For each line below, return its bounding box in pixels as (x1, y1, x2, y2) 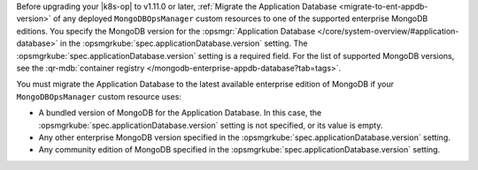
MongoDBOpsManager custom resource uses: (16, 91, 181, 101)
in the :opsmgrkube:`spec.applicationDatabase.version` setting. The (59, 38, 308, 48)
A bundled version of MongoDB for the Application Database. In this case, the (38, 107, 322, 118)
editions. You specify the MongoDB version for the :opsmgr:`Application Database (16, 26, 316, 36)
